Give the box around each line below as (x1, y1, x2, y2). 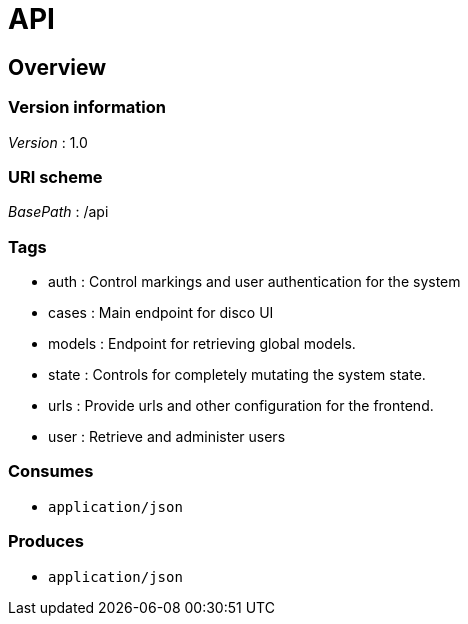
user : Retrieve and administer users (48, 428, 286, 446)
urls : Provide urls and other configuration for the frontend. (48, 397, 434, 415)
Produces (8, 531, 84, 552)
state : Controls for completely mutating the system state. (48, 366, 426, 384)
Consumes (8, 461, 94, 482)
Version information (8, 97, 166, 118)
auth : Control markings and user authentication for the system (48, 273, 461, 291)
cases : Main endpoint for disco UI (48, 304, 274, 322)
